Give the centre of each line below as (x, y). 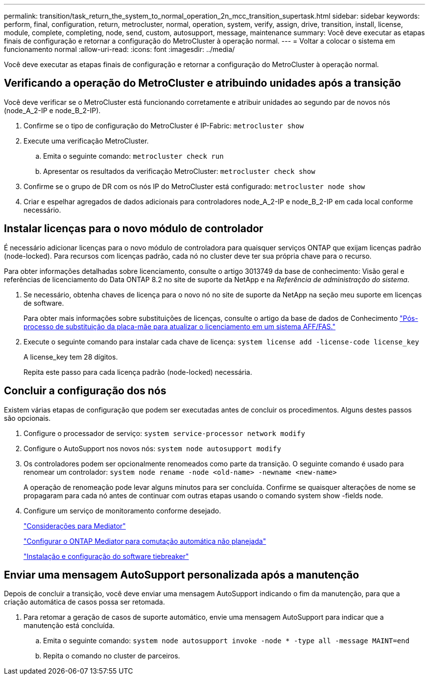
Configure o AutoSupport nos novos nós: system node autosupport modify (152, 448)
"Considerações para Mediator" (75, 526)
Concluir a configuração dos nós (85, 391)
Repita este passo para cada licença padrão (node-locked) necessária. (138, 372)
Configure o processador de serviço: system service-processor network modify (164, 433)
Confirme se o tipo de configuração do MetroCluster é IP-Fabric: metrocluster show (164, 125)
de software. (44, 303)
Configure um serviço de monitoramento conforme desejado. (122, 510)
